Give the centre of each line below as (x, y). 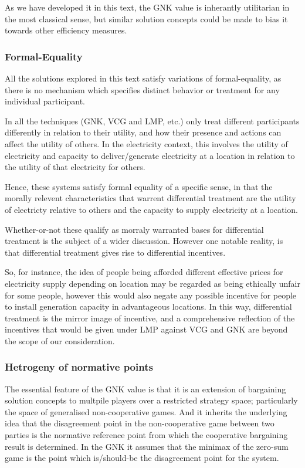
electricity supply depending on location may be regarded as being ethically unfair (152, 283)
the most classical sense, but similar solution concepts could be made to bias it (146, 18)
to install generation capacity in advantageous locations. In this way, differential (148, 306)
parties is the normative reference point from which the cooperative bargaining (146, 435)
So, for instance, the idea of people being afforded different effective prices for (144, 272)
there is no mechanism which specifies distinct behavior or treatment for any (142, 89)
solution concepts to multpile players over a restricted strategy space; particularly (151, 400)
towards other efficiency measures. (66, 30)
